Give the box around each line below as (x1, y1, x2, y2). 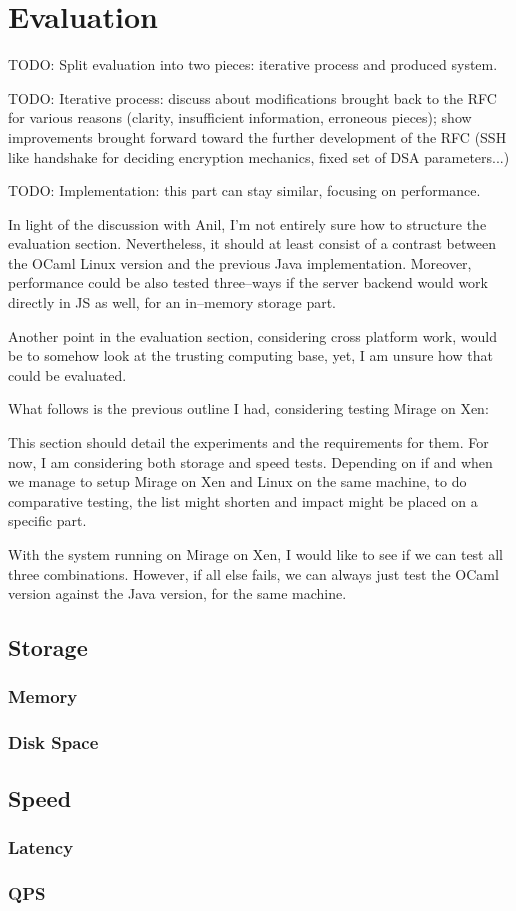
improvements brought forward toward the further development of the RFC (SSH (8, 126, 507, 147)
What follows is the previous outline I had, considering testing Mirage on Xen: (8, 398, 489, 419)
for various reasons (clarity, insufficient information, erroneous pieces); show (8, 107, 472, 128)
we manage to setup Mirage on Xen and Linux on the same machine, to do (8, 471, 467, 492)
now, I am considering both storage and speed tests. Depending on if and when (8, 451, 493, 472)
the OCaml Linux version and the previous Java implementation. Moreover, (8, 252, 472, 273)
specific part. (8, 510, 87, 531)
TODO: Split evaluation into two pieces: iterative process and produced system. (8, 54, 498, 75)
